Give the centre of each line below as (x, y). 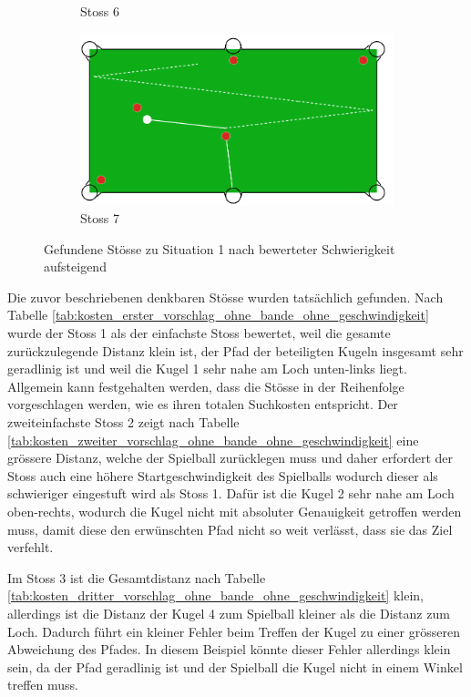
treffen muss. (43, 685)
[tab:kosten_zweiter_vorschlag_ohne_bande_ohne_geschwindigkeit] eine (213, 440)
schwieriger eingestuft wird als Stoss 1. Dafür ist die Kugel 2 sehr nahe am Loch (231, 493)
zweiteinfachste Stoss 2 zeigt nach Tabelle (123, 421)
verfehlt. (31, 547)
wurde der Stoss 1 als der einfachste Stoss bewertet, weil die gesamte (199, 333)
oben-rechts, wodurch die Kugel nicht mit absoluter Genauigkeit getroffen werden (235, 511)
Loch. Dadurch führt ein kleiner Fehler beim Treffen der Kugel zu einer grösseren (234, 631)
